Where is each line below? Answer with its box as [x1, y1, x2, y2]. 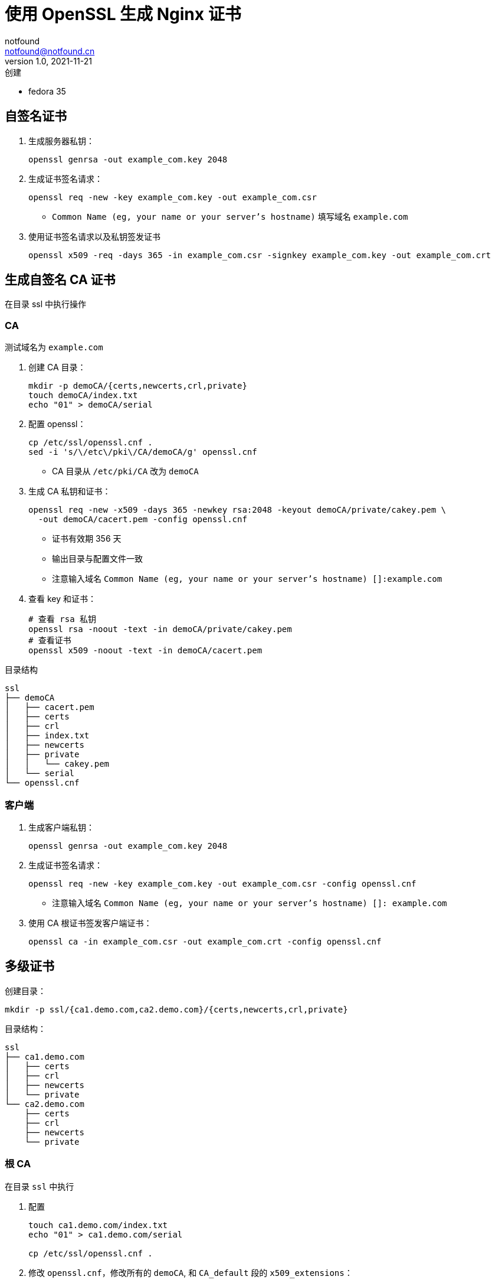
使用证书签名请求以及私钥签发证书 [28, 231, 160, 242]
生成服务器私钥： [28, 135, 94, 146]
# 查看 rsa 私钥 [28, 614, 97, 624]
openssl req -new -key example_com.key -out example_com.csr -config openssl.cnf [28, 878, 417, 888]
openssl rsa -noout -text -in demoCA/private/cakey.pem [28, 624, 292, 634]
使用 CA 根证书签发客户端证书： [28, 917, 152, 928]
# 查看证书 [28, 636, 71, 646]
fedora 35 [28, 86, 66, 96]
